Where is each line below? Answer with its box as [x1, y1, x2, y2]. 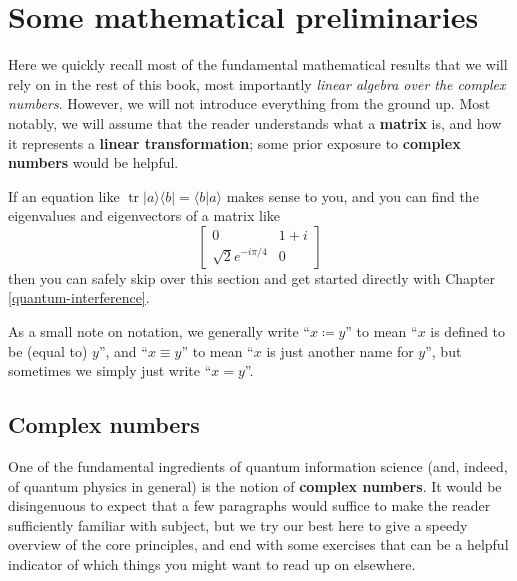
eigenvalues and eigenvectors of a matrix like [8, 205, 281, 226]
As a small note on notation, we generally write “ [8, 321, 310, 342]
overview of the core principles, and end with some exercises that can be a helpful [8, 534, 509, 555]
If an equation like [8, 185, 120, 206]
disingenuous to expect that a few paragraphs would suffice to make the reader [8, 495, 491, 516]
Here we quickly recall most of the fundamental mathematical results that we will [8, 54, 508, 75]
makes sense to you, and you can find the [226, 185, 479, 206]
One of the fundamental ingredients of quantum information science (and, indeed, [8, 456, 508, 477]
